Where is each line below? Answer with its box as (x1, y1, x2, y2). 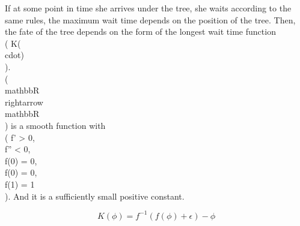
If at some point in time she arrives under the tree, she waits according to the (5, 2, 292, 14)
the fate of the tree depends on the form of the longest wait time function (5, 25, 276, 38)
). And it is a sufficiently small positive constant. (5, 189, 185, 202)
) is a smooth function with (5, 119, 106, 131)
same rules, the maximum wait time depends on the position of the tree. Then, (5, 13, 296, 26)
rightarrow (5, 95, 43, 108)
